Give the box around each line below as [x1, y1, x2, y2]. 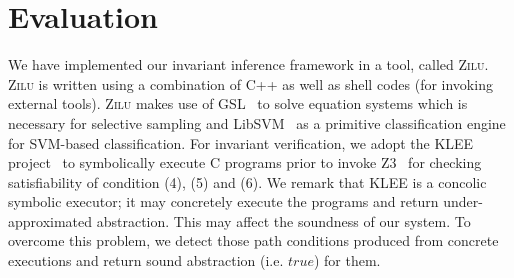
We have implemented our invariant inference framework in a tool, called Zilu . [8, 54, 489, 75]
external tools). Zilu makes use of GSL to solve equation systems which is [8, 93, 468, 114]
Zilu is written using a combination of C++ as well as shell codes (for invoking [8, 73, 493, 94]
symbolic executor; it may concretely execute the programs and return [8, 191, 439, 212]
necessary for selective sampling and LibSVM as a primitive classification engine [8, 112, 506, 133]
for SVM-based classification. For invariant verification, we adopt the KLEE [8, 132, 474, 153]
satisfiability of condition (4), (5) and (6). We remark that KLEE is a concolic [8, 171, 487, 192]
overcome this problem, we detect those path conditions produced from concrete [8, 230, 499, 251]
